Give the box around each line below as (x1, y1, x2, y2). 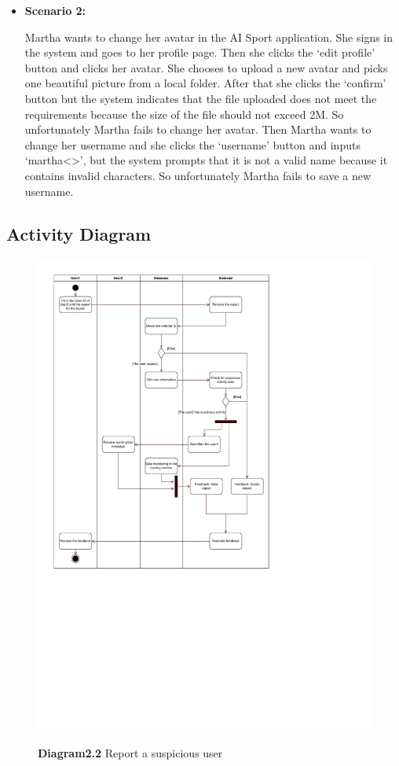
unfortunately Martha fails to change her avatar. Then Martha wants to (24, 121, 372, 138)
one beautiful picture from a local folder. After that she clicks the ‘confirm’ (24, 75, 386, 91)
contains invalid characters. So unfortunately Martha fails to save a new (24, 167, 372, 183)
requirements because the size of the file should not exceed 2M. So (24, 105, 344, 122)
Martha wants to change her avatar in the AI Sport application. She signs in (24, 28, 394, 45)
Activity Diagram (6, 221, 152, 245)
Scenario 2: (24, 2, 86, 18)
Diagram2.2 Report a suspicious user (38, 744, 223, 760)
